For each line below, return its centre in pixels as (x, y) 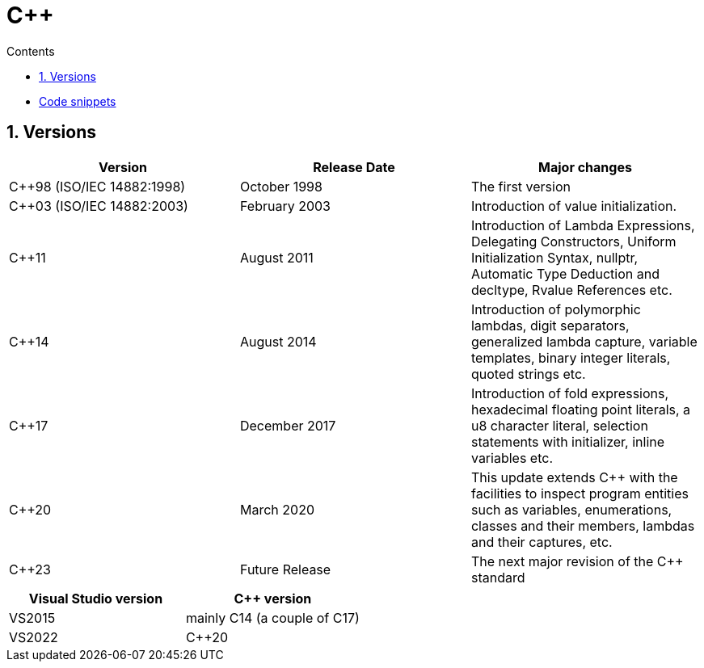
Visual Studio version (96, 598)
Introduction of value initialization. (574, 206)
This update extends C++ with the (574, 477)
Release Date (354, 167)
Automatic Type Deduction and (565, 273)
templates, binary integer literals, (571, 357)
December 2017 (288, 425)
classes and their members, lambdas (583, 525)
